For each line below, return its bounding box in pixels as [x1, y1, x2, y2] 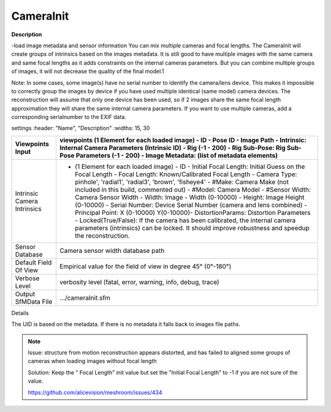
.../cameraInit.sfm [59, 293, 110, 302]
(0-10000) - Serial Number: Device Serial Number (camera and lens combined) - [74, 200, 308, 209]
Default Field [15, 258, 52, 266]
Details [11, 309, 29, 316]
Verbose [15, 274, 40, 282]
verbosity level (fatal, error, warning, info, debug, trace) [59, 278, 220, 286]
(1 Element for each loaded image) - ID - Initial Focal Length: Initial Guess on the [74, 162, 305, 171]
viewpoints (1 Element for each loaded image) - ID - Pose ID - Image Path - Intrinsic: [59, 136, 306, 144]
